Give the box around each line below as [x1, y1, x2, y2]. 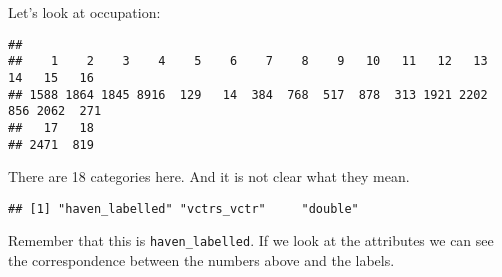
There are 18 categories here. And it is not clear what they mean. [8, 166, 410, 187]
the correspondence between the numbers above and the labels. [8, 250, 395, 271]
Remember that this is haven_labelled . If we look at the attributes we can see [8, 230, 494, 251]
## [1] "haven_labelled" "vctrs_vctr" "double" [8, 201, 359, 216]
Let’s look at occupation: [8, 2, 161, 22]
